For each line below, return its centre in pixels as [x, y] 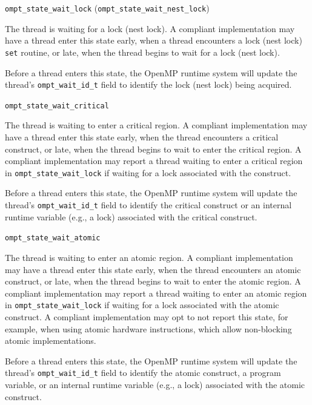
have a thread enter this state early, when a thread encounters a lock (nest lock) [154, 40]
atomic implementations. [51, 341]
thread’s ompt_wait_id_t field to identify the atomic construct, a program [143, 373]
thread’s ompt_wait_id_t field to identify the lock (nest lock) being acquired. [148, 84]
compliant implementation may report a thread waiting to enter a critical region [154, 161]
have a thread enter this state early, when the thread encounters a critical [142, 137]
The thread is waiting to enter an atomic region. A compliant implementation [149, 257]
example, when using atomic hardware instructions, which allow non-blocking [148, 328]
